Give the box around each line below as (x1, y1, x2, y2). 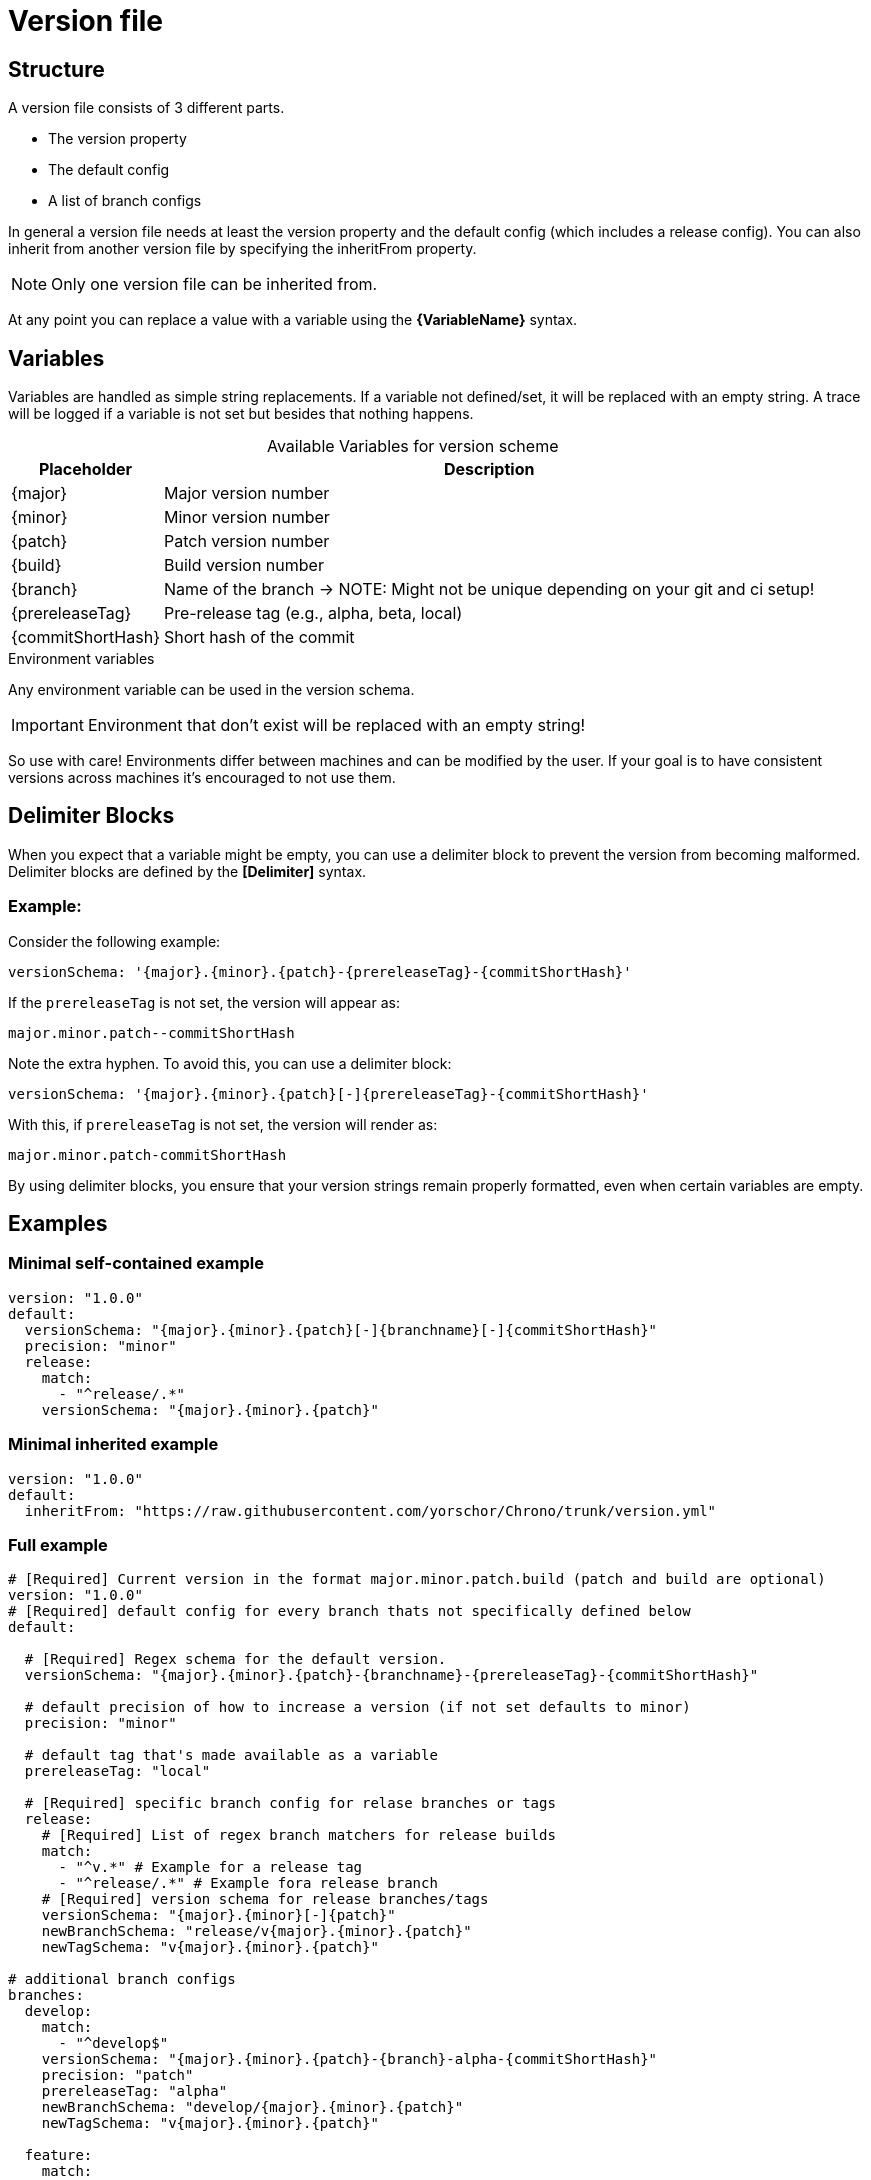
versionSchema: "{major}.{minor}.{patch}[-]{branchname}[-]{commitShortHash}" (24, 1321, 658, 1338)
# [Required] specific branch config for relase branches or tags (24, 1795, 556, 1812)
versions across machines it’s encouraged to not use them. (8, 769, 396, 787)
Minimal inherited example (8, 1434, 219, 1455)
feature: (24, 2147, 93, 2164)
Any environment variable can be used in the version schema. (8, 681, 415, 699)
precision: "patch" (41, 2067, 194, 2084)
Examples (8, 1211, 108, 1237)
